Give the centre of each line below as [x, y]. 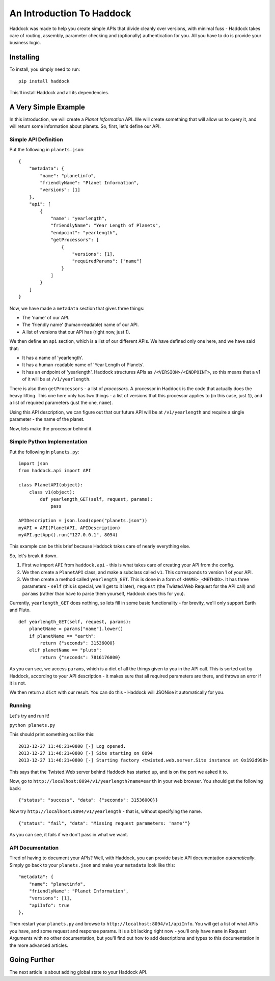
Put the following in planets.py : [44, 452]
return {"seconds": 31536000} [78, 643]
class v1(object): [52, 492]
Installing [25, 57]
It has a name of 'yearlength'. [53, 358]
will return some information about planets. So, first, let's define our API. [85, 126]
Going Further [32, 960]
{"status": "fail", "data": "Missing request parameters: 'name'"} [104, 823]
